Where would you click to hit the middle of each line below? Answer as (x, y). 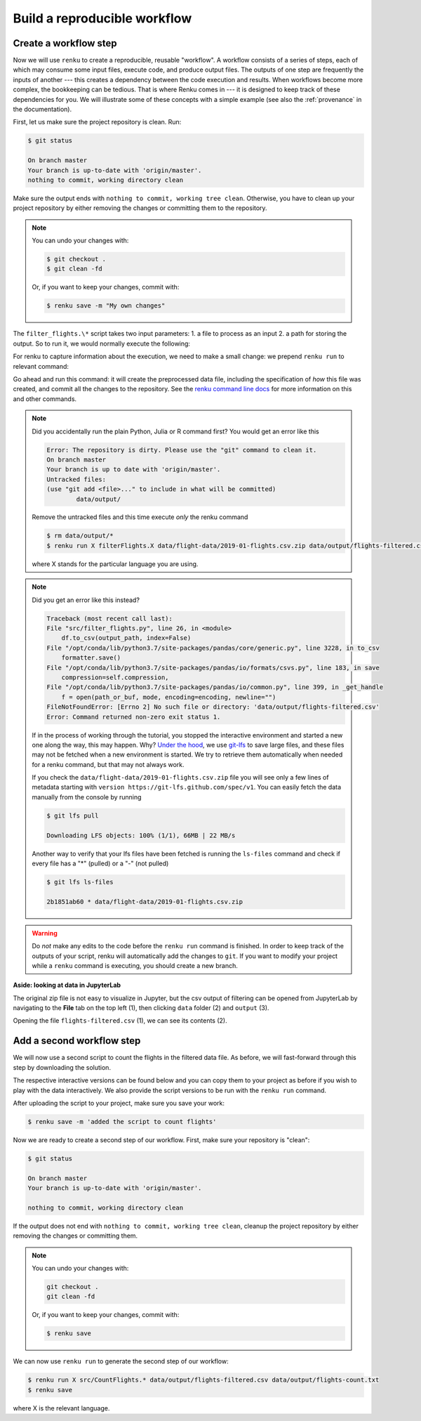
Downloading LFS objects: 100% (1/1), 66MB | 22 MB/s (141, 835)
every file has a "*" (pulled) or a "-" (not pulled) (100, 863)
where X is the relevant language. (61, 1408)
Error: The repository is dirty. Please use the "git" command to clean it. (182, 450)
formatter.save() (91, 658)
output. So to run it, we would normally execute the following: (102, 343)
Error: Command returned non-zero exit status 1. (134, 717)
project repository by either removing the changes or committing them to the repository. (140, 208)
